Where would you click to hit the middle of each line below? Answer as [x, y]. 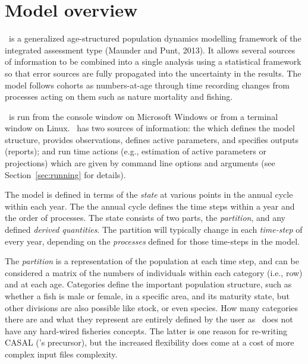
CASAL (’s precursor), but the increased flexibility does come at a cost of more [150, 342]
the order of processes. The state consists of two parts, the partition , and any [145, 218]
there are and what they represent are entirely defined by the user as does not [149, 319]
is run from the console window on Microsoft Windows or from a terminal [143, 116]
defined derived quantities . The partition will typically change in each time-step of [154, 230]
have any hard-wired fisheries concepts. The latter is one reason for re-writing [146, 330]
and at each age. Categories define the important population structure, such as [148, 284]
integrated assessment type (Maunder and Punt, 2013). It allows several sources [150, 50]
